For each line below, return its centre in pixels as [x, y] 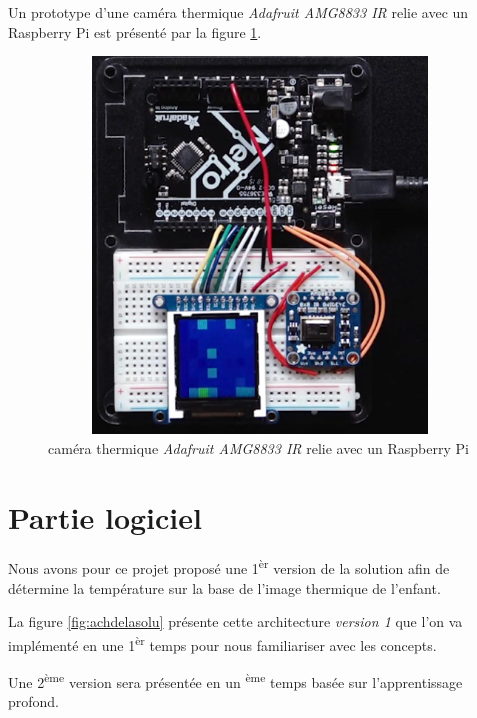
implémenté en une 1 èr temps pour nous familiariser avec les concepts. [222, 643]
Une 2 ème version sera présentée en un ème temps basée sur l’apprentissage [235, 680]
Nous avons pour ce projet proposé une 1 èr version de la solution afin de [229, 567]
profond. [34, 701]
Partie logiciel [105, 516]
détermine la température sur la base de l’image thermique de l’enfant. [224, 587]
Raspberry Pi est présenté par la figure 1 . [135, 31]
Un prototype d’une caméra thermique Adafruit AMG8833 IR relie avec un [238, 12]
